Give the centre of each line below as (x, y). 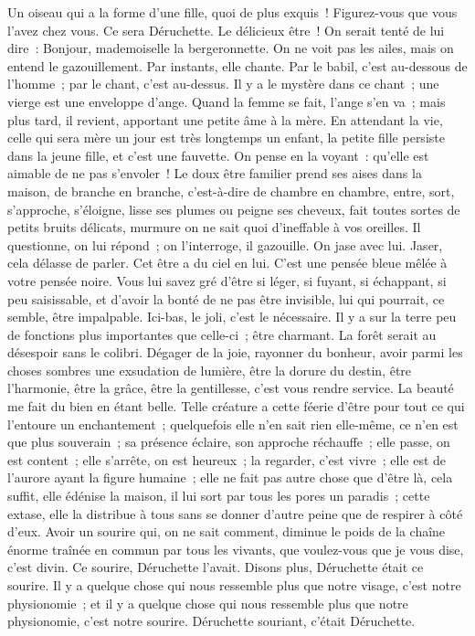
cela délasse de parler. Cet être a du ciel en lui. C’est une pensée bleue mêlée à (227, 263)
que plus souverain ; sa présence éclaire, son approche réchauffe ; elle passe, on (229, 442)
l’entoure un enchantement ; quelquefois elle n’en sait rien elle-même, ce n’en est (233, 424)
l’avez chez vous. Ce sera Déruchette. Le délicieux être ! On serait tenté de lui (226, 30)
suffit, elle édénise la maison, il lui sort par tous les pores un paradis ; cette (219, 496)
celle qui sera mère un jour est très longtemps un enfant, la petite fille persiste (226, 138)
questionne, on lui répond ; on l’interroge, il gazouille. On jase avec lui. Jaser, (225, 244)
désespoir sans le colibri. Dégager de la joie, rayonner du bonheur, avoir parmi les (235, 352)
